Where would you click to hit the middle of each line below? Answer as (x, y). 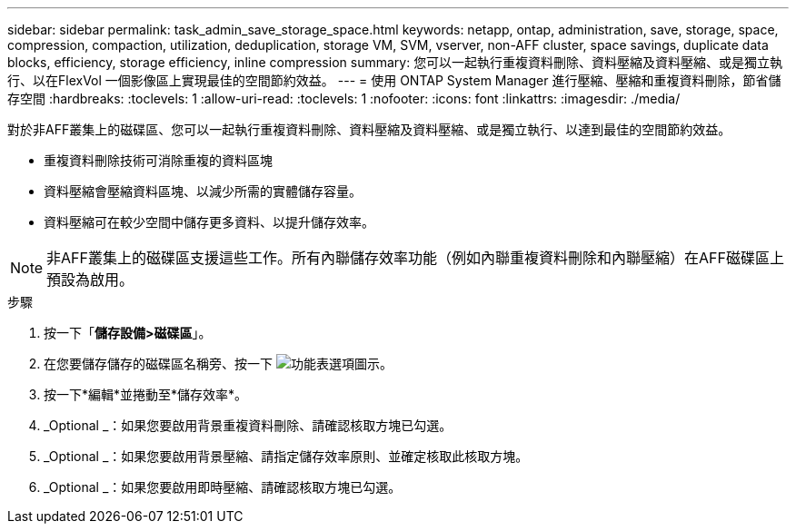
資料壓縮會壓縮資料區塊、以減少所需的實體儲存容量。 (203, 191)
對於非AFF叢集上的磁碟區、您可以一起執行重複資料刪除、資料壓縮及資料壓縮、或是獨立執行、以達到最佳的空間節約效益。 (369, 129)
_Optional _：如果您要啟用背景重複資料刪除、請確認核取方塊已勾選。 (248, 425)
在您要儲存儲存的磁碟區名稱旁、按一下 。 (218, 364)
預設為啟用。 (90, 280)
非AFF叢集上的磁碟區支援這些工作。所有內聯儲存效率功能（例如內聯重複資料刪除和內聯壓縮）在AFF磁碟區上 (415, 258)
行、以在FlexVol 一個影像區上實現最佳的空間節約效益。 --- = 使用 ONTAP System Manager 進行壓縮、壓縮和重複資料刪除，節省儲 (394, 80)
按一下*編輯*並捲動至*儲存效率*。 (146, 394)
